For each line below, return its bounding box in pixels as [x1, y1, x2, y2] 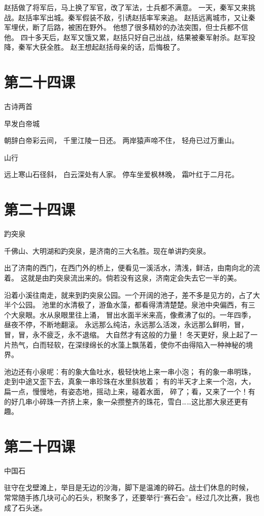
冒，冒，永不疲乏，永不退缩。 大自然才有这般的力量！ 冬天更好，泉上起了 [4, 329, 251, 339]
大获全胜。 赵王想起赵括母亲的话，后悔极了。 [32, 42, 184, 52]
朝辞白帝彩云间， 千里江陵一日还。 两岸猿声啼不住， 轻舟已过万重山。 [4, 135, 239, 146]
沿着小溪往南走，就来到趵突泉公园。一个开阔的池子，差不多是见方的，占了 [4, 289, 253, 300]
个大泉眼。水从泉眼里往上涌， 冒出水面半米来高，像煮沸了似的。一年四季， [4, 309, 255, 320]
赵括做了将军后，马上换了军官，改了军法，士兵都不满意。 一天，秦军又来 [4, 2, 248, 12]
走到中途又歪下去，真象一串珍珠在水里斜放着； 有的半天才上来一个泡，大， [4, 376, 255, 387]
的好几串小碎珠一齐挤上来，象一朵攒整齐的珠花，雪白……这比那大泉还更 [4, 396, 241, 406]
